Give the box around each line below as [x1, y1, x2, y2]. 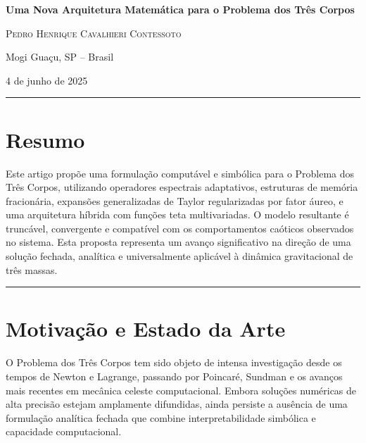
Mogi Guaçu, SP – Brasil [6, 49, 114, 64]
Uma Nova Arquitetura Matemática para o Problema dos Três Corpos [6, 2, 355, 16]
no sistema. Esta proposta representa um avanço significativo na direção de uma [6, 235, 351, 249]
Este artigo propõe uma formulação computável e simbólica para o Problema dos [6, 166, 355, 180]
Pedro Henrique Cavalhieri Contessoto [6, 25, 182, 40]
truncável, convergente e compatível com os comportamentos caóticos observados [6, 220, 354, 235]
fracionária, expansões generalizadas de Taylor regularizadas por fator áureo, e [6, 193, 343, 208]
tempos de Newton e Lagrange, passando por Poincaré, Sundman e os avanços [6, 368, 343, 383]
